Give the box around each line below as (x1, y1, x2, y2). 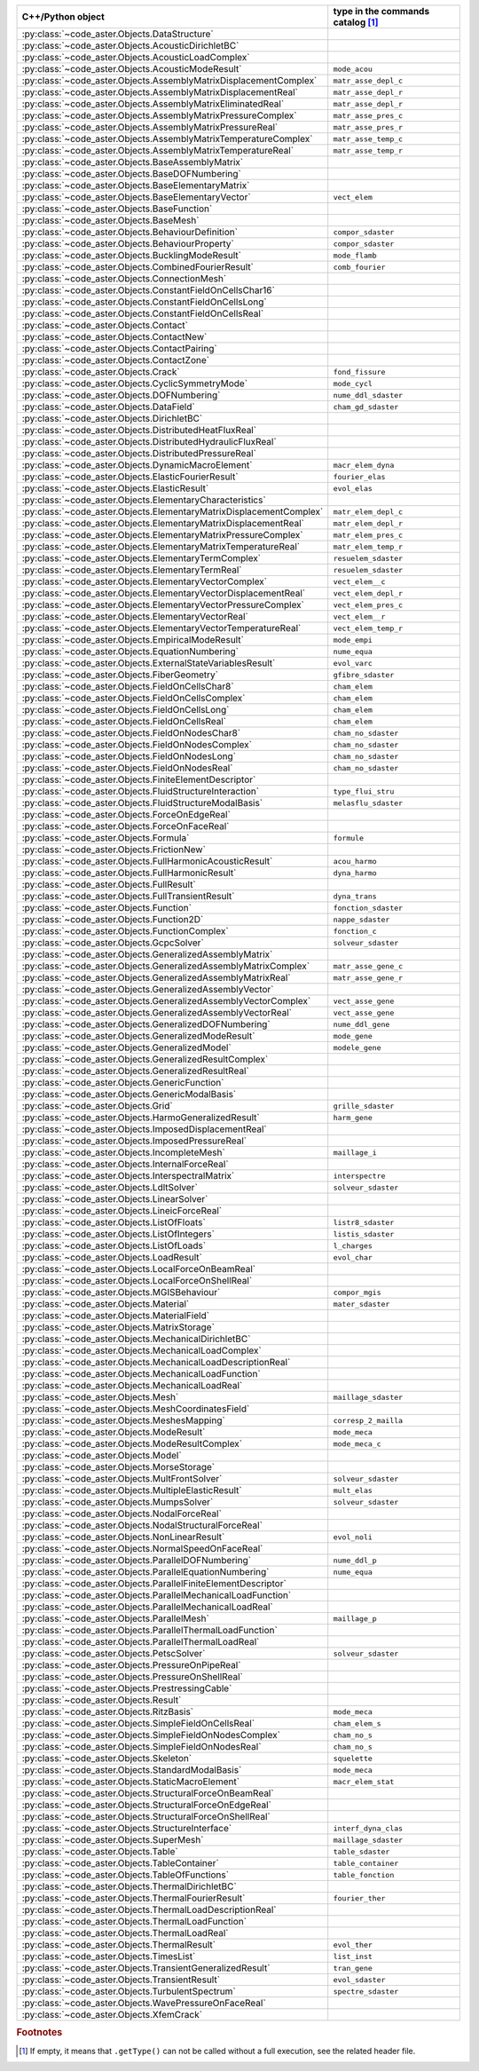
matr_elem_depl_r (333, 518, 404, 528)
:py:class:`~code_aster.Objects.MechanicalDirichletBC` (21, 1332, 251, 1345)
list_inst (333, 1951, 373, 1961)
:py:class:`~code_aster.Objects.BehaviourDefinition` (21, 226, 239, 238)
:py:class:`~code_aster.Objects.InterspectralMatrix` (21, 1170, 235, 1182)
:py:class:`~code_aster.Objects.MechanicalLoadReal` (21, 1379, 243, 1391)
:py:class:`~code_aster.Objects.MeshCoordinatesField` (21, 1403, 250, 1415)
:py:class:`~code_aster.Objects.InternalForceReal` (21, 1158, 230, 1170)
